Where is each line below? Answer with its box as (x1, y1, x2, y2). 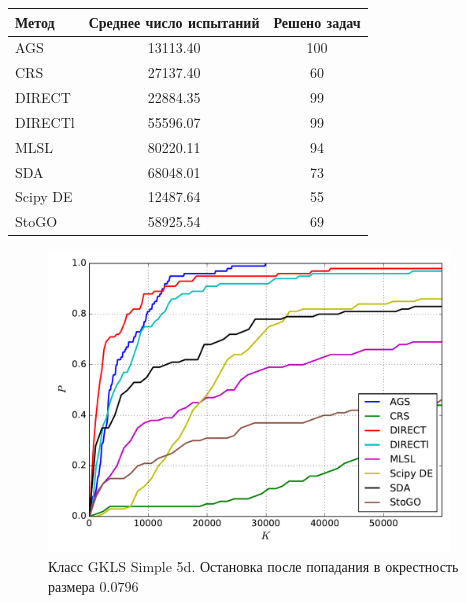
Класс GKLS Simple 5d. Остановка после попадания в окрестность (48, 556, 459, 577)
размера (48, 575, 95, 596)
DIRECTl (15, 111, 75, 132)
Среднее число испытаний (88, 11, 260, 32)
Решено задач (273, 11, 361, 32)
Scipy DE (15, 186, 73, 207)
